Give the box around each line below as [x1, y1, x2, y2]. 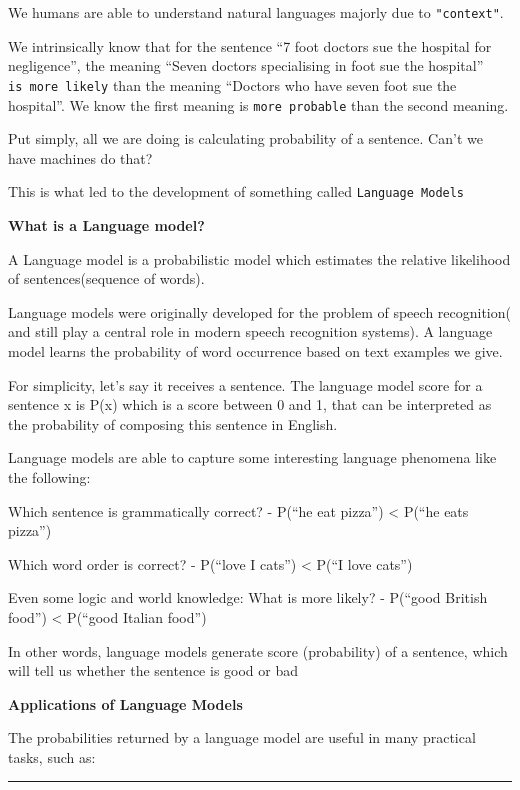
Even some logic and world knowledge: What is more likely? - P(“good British [8, 587, 488, 608]
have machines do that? [8, 147, 153, 168]
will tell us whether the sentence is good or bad [8, 660, 299, 681]
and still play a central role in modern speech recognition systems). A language [8, 321, 493, 342]
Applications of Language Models [8, 693, 243, 714]
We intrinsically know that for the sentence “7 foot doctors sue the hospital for [8, 35, 492, 56]
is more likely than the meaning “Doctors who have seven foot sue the [8, 74, 457, 95]
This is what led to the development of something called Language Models [8, 181, 465, 202]
